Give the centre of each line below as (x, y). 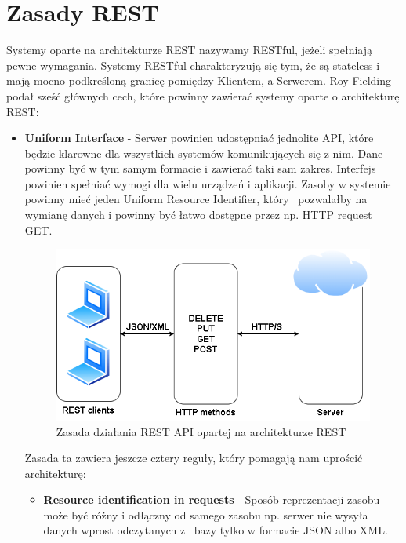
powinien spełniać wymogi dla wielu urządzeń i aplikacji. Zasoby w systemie (208, 183)
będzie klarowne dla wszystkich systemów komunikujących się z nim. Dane (204, 153)
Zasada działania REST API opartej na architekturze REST (201, 431)
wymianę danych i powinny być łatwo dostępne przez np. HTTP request (198, 215)
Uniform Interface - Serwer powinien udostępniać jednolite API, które (199, 138)
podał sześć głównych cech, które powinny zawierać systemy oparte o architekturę (203, 95)
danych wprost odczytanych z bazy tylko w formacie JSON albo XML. (216, 530)
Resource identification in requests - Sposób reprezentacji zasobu (212, 499)
